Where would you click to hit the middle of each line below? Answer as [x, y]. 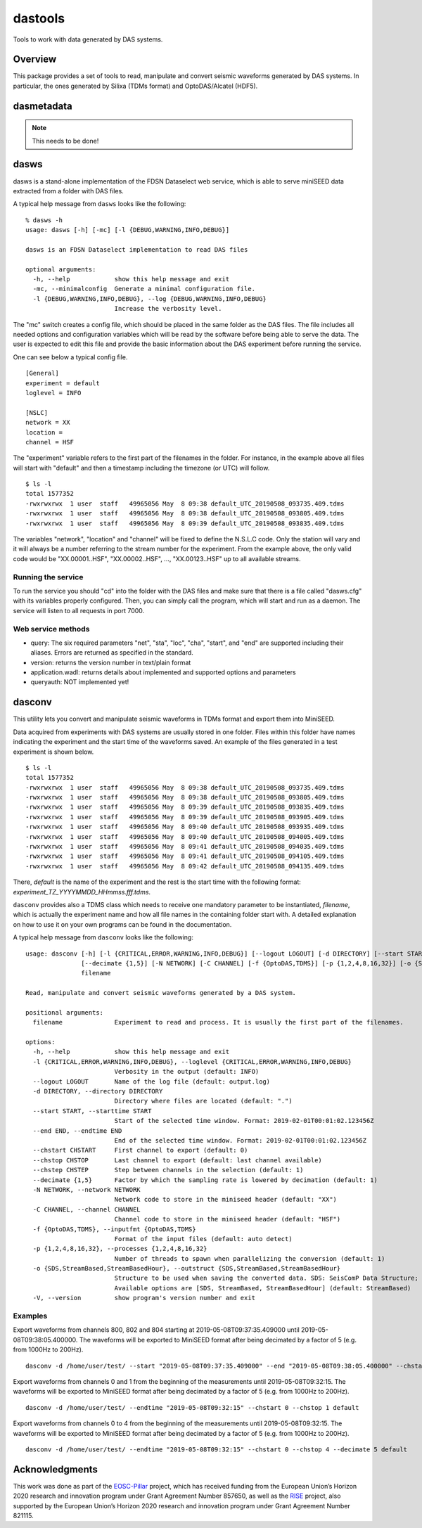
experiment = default [63, 383]
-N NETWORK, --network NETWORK [87, 1189]
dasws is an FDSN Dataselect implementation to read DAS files [137, 249]
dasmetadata [43, 106]
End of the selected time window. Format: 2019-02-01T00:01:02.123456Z [241, 1140]
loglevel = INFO [53, 393]
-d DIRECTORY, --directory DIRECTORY [98, 1091]
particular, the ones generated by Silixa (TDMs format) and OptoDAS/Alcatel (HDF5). [135, 86]
